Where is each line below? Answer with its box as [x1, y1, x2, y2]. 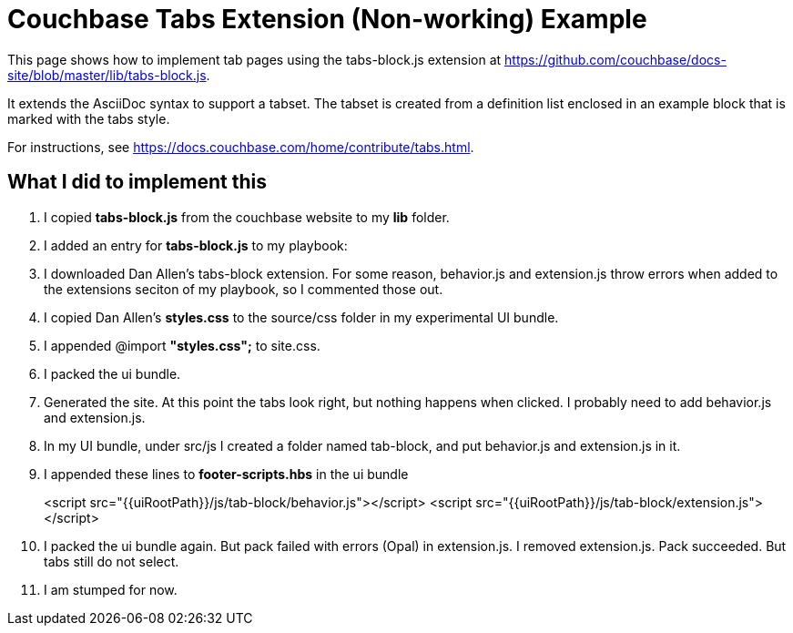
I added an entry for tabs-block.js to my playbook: [44, 237, 348, 253]
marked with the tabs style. [7, 110, 170, 127]
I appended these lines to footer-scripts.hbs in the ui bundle [44, 465, 409, 482]
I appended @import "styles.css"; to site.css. [44, 337, 320, 353]
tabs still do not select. [44, 553, 179, 569]
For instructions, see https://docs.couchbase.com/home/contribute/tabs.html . [7, 138, 474, 155]
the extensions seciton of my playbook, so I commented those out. [44, 281, 443, 297]
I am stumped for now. [44, 581, 178, 597]
